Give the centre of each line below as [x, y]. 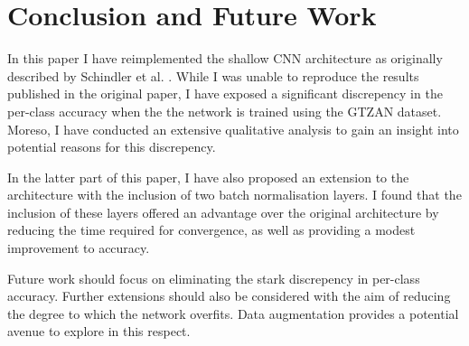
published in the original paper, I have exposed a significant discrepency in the [225, 94]
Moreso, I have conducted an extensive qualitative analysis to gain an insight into [233, 129]
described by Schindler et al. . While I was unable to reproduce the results [213, 75]
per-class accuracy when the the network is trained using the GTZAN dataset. [225, 111]
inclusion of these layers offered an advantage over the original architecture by [223, 212]
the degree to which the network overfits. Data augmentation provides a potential [233, 313]
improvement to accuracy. [79, 248]
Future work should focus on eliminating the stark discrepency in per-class [214, 278]
